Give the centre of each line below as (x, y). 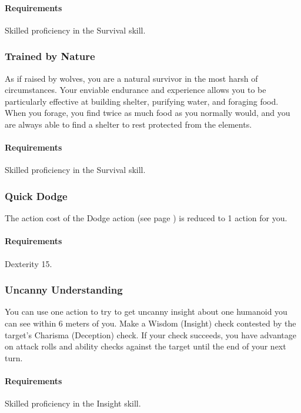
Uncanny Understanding (64, 290)
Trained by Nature (50, 56)
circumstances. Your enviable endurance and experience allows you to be (136, 90)
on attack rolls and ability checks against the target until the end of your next (146, 346)
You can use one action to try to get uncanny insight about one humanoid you (146, 312)
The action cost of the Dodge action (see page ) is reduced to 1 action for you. (146, 218)
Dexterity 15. (29, 263)
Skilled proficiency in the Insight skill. (73, 403)
